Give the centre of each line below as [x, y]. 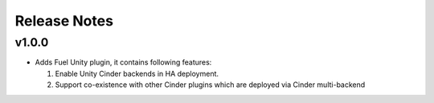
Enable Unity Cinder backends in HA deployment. [137, 73]
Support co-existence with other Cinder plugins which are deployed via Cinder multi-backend [210, 85]
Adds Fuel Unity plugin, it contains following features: [123, 62]
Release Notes [64, 21]
